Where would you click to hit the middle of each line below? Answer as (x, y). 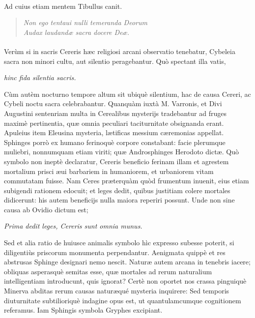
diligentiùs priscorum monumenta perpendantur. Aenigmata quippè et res (115, 252)
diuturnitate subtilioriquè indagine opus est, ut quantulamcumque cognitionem (123, 300)
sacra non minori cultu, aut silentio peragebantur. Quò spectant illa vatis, (115, 61)
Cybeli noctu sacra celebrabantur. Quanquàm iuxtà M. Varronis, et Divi (113, 103)
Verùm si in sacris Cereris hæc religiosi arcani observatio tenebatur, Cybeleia (120, 51)
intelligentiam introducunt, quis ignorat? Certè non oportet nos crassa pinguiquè (125, 281)
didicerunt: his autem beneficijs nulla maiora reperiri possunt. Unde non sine (119, 200)
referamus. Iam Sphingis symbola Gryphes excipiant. (83, 310)
